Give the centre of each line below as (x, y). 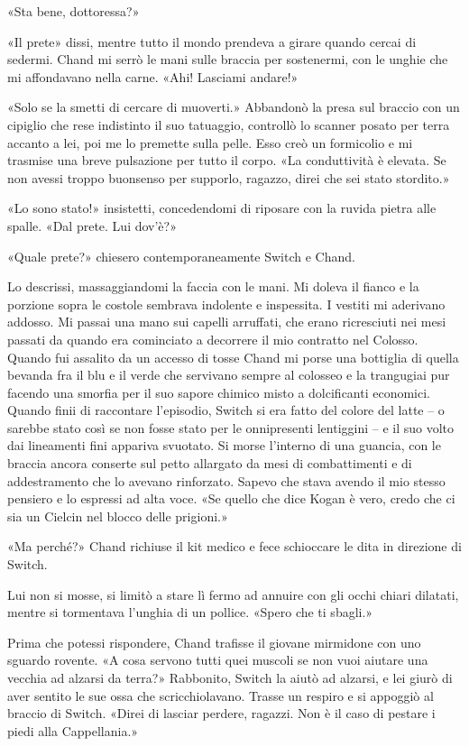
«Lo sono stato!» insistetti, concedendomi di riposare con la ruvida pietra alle (222, 208)
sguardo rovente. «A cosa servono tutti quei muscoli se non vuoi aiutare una (218, 660)
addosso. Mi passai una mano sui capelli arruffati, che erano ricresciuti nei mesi (227, 322)
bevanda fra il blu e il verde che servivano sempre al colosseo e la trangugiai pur (229, 375)
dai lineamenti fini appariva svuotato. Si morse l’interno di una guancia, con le (224, 445)
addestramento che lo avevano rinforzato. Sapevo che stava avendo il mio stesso (226, 480)
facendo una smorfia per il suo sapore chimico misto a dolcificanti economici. (219, 392)
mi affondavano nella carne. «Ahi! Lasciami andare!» (153, 76)
